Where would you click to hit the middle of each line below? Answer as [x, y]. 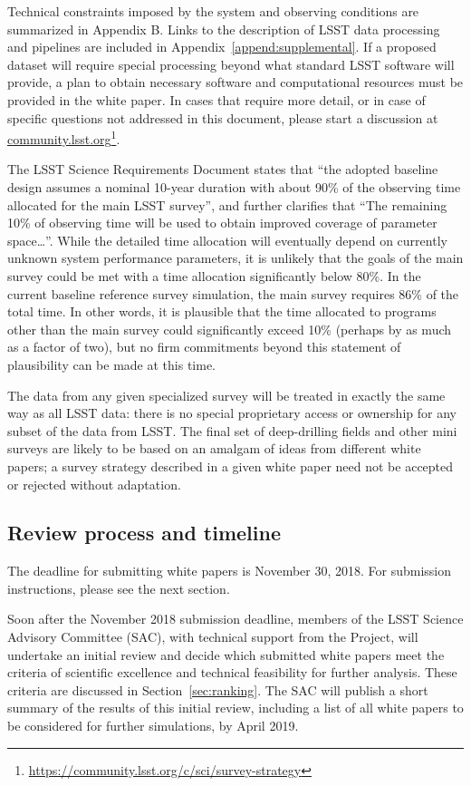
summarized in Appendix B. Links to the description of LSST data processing [224, 29]
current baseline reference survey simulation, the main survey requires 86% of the [233, 293]
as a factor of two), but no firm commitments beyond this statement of [204, 347]
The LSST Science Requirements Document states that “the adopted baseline [223, 169]
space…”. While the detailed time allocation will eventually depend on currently [227, 240]
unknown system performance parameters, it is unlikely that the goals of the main [235, 258]
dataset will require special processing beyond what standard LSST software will [231, 64]
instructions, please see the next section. [119, 588]
